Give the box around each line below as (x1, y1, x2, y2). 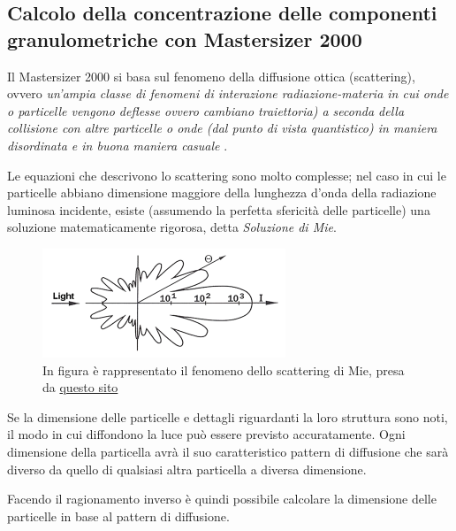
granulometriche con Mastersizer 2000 (7, 25, 362, 52)
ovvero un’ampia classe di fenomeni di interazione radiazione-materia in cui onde (7, 84, 449, 103)
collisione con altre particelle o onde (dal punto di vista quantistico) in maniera (7, 119, 437, 137)
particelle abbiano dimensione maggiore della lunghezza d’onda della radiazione (7, 183, 437, 202)
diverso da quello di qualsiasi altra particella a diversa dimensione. (7, 459, 367, 478)
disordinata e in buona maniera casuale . (7, 135, 228, 154)
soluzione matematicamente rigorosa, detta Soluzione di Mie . (7, 218, 337, 236)
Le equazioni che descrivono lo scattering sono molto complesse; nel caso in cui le (7, 165, 446, 184)
